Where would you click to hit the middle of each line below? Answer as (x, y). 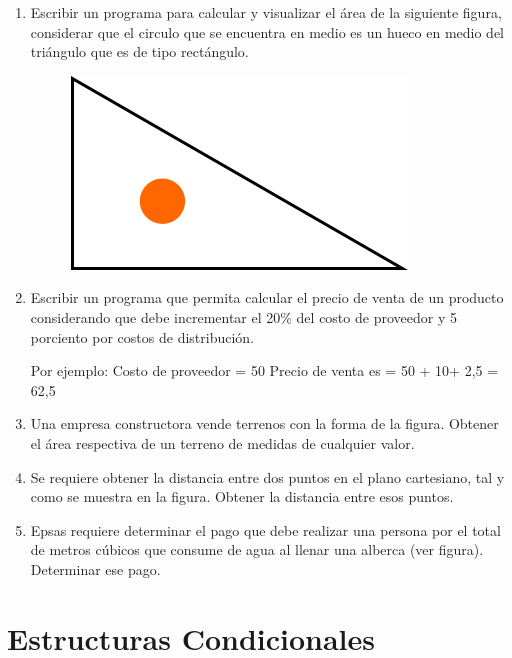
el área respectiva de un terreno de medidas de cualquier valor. (222, 442)
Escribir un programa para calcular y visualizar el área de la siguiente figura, (266, 12)
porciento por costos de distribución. (142, 336)
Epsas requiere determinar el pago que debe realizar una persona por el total (265, 529)
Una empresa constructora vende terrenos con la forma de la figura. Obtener (264, 423)
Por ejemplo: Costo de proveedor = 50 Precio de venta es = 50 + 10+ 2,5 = (264, 370)
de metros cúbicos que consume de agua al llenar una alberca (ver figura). (257, 549)
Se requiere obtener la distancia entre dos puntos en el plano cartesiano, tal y (267, 476)
